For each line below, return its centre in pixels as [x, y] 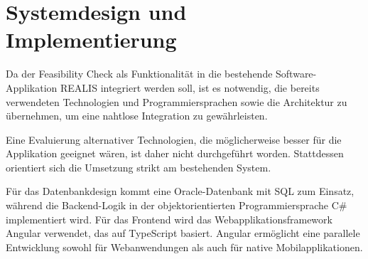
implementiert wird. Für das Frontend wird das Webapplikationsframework [169, 219]
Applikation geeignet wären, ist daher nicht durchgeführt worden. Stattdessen [175, 153]
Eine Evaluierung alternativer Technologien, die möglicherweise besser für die [174, 139]
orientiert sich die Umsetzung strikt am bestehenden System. [139, 167]
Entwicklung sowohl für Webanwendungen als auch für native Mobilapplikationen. [184, 247]
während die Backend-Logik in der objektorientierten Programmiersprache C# [177, 205]
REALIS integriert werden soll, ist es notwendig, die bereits [190, 87]
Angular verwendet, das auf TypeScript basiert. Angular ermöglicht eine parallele [183, 233]
